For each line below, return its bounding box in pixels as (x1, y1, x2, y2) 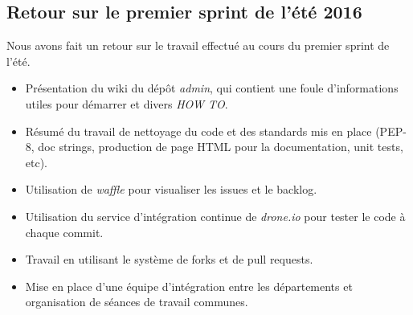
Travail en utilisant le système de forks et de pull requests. (25, 251, 313, 268)
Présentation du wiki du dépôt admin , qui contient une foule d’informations (25, 80, 399, 96)
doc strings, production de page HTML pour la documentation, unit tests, (38, 138, 403, 155)
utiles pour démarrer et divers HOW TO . (25, 95, 228, 112)
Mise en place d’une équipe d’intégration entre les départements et (25, 277, 353, 294)
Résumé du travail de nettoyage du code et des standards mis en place (25, 122, 372, 139)
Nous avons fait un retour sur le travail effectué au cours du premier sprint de (6, 37, 390, 54)
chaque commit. (25, 223, 104, 240)
